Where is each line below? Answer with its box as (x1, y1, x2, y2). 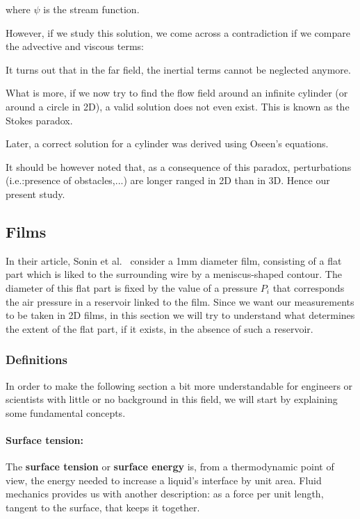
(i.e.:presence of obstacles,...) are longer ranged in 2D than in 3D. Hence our (6, 173, 330, 188)
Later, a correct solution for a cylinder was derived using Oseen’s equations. (6, 136, 329, 151)
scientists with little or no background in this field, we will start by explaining (6, 392, 338, 406)
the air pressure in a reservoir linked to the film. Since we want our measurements (6, 294, 354, 308)
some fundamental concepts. (6, 405, 126, 420)
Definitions (6, 351, 67, 368)
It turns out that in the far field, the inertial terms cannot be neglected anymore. (6, 62, 351, 76)
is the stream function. (43, 2, 140, 16)
